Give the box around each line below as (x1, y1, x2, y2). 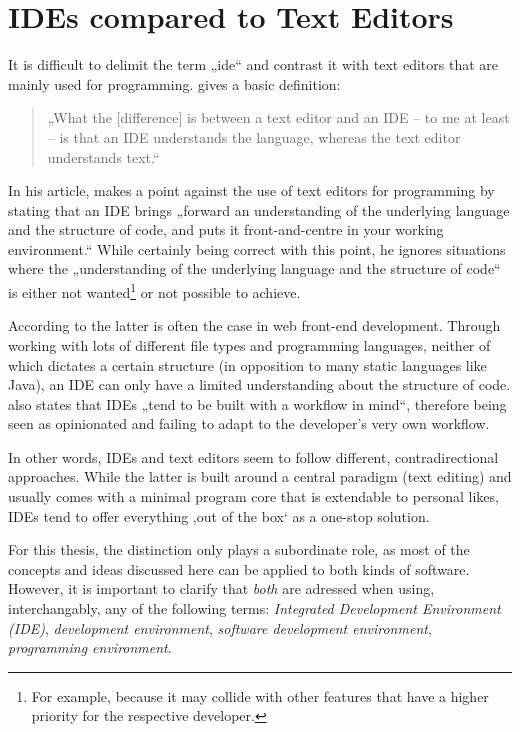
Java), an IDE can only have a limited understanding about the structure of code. (8, 374, 511, 395)
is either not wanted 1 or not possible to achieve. (8, 279, 301, 302)
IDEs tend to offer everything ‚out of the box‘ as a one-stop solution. (8, 505, 430, 526)
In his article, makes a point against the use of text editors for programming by (8, 180, 495, 201)
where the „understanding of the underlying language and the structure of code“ (8, 258, 501, 279)
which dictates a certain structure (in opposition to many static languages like (8, 354, 487, 375)
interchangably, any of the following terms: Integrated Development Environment (8, 598, 501, 619)
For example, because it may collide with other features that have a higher (31, 685, 489, 706)
